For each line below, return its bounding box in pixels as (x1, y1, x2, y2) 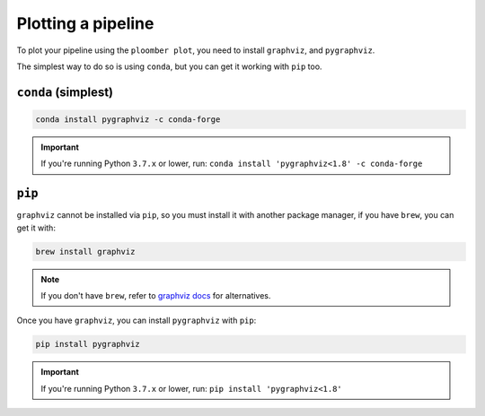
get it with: (16, 222, 56, 233)
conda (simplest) (16, 84, 114, 100)
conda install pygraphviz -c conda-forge (35, 114, 221, 125)
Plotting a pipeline (16, 13, 154, 33)
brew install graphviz (35, 247, 136, 256)
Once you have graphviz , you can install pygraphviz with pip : (16, 315, 257, 326)
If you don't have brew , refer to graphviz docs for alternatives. (40, 290, 271, 300)
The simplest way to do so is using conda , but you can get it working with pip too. (16, 61, 322, 72)
